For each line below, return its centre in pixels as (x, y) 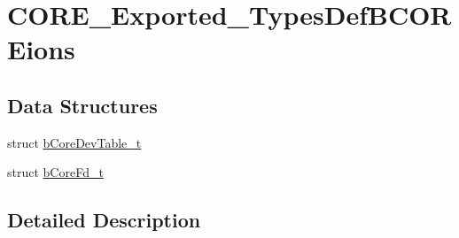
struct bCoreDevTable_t (74, 142)
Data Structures (82, 105)
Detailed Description (104, 220)
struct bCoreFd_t (55, 172)
